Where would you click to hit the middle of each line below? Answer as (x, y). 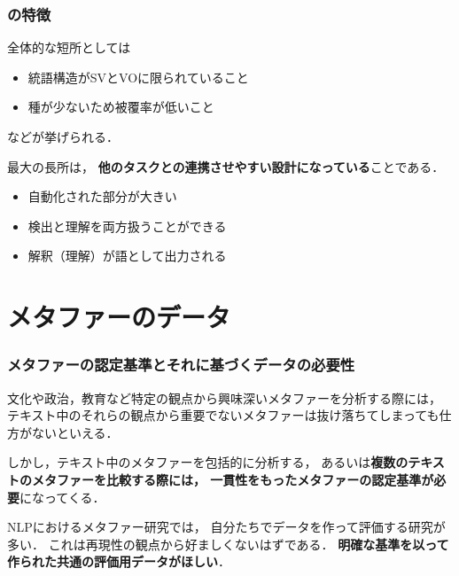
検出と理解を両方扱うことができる (127, 226)
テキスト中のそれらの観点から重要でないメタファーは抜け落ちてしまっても (223, 415)
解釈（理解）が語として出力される (127, 256)
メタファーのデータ (119, 317)
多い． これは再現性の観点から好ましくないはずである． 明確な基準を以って (228, 544)
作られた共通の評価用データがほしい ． (119, 561)
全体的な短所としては (69, 47)
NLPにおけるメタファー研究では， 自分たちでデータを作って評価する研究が (226, 527)
